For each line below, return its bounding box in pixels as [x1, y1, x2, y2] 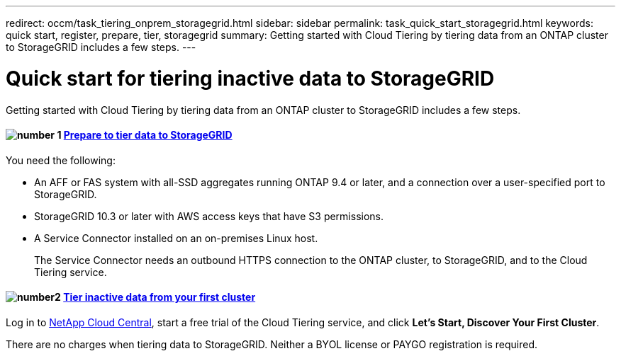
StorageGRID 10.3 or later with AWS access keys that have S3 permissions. [34, 209, 384, 222]
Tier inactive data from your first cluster [63, 291, 256, 304]
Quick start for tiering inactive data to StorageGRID [6, 66, 495, 91]
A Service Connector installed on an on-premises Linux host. [34, 231, 318, 244]
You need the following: [6, 154, 116, 166]
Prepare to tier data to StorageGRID [63, 129, 233, 142]
